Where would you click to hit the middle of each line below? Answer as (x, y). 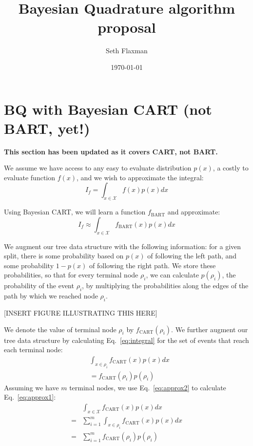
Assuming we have (31, 387)
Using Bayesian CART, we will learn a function (75, 212)
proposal (127, 27)
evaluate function (30, 177)
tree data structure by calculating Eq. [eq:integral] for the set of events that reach (126, 340)
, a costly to (231, 168)
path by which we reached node (51, 296)
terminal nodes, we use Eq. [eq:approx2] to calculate (148, 387)
